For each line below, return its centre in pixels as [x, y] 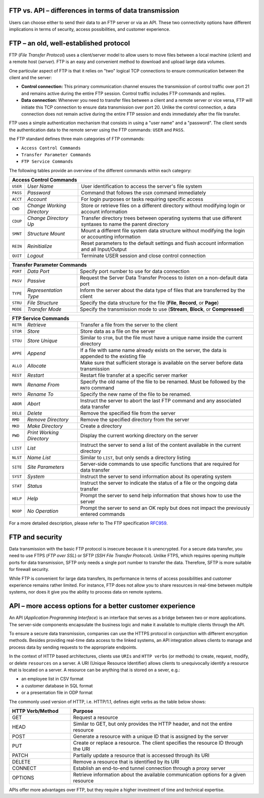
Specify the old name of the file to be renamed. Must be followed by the [163, 382]
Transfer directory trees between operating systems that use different [161, 218]
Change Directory [48, 218]
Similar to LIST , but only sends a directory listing [135, 457]
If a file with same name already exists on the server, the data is [153, 350]
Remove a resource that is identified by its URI [126, 762]
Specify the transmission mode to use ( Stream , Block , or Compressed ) [162, 309]
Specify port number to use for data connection [135, 272]
